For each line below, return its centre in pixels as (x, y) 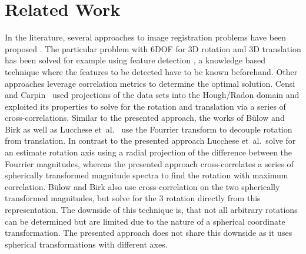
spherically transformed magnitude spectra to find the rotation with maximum (147, 175)
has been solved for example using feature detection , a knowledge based (135, 60)
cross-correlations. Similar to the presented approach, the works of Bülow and (145, 118)
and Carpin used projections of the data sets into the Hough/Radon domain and (152, 95)
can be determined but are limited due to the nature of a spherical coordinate (145, 221)
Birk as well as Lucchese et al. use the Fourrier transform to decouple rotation (149, 129)
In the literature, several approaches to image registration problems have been (146, 37)
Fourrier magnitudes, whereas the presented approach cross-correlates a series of (149, 163)
